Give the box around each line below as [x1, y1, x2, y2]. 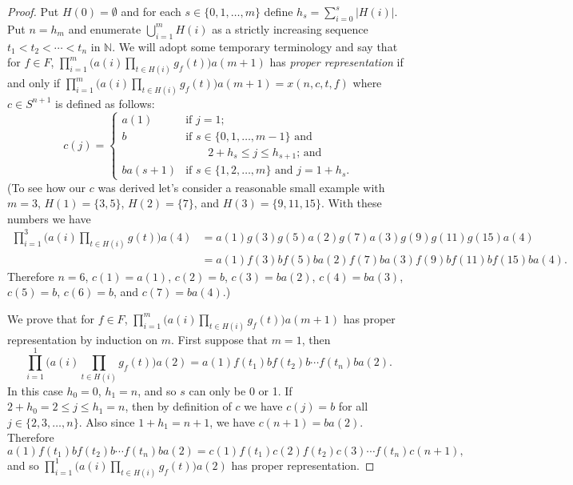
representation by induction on [7, 331, 158, 347]
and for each [121, 3, 181, 19]
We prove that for [7, 310, 94, 327]
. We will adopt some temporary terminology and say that [112, 38, 398, 54]
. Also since [78, 413, 135, 430]
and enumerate [68, 20, 141, 37]
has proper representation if [269, 54, 404, 70]
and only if [7, 74, 61, 91]
